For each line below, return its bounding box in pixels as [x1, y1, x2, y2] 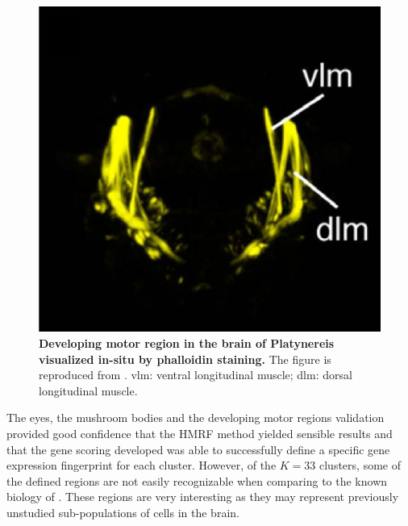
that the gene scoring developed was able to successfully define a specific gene [6, 440, 390, 457]
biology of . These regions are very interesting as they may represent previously [6, 488, 399, 505]
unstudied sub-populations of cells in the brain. [6, 503, 239, 520]
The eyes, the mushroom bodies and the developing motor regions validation [6, 409, 385, 426]
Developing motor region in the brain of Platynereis [39, 335, 335, 351]
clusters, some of [319, 457, 401, 474]
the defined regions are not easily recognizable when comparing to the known [6, 472, 388, 489]
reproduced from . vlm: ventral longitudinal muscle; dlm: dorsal [39, 366, 352, 383]
